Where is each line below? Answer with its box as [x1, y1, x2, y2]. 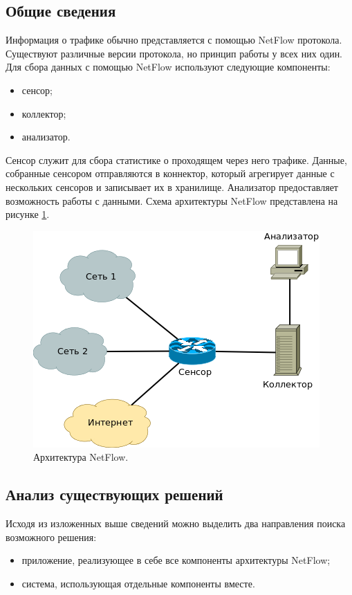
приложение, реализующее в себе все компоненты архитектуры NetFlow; [21, 553, 331, 567]
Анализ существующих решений [6, 484, 223, 505]
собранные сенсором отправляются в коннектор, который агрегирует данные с [6, 166, 335, 181]
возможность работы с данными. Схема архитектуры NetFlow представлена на [6, 193, 338, 208]
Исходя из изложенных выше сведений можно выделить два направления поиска [6, 516, 346, 531]
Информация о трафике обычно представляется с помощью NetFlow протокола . [6, 33, 342, 47]
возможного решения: [6, 529, 97, 544]
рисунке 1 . [6, 207, 50, 221]
